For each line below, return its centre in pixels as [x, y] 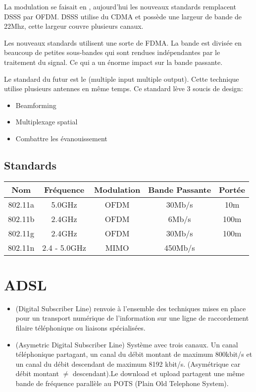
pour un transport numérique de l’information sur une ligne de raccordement [132, 318]
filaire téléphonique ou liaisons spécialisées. [80, 328]
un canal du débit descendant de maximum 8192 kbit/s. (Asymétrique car [128, 364]
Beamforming [36, 105]
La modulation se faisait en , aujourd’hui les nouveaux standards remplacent [120, 6]
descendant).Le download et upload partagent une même [158, 373]
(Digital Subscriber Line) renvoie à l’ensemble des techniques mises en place [131, 308]
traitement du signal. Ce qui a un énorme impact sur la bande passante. [113, 62]
